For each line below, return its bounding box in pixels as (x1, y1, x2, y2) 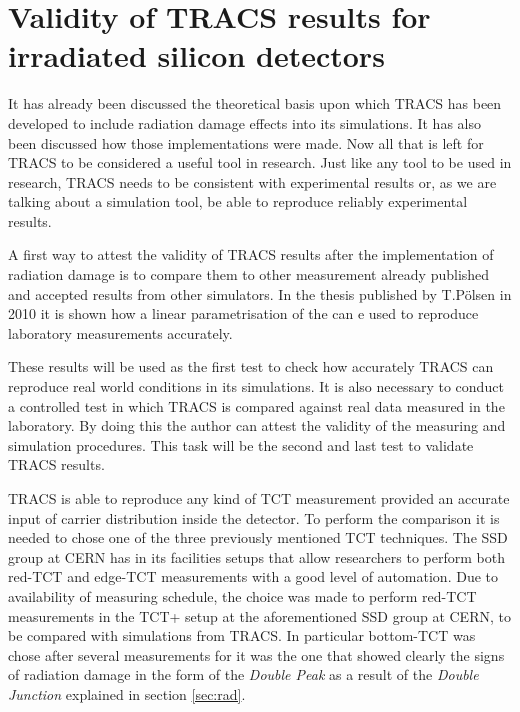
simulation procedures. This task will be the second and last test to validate (8, 434, 474, 455)
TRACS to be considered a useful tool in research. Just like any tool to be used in (8, 152, 512, 173)
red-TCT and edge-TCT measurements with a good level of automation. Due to (8, 566, 498, 587)
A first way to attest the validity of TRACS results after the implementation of (8, 244, 494, 265)
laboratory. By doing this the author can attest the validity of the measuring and (8, 415, 506, 436)
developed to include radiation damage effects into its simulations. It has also (8, 112, 481, 133)
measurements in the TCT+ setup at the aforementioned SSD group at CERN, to (8, 605, 511, 626)
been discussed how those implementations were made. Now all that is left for (8, 132, 484, 153)
